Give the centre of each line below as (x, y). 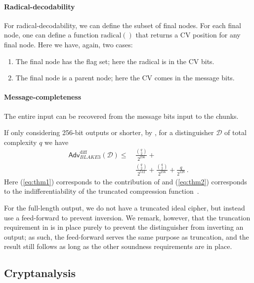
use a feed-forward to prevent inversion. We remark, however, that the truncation (127, 217)
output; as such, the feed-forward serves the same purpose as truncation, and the (127, 236)
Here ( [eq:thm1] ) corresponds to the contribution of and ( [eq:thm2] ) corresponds (126, 181)
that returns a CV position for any (188, 35)
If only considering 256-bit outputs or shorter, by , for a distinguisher (109, 132)
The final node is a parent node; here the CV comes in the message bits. (125, 78)
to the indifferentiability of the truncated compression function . (102, 191)
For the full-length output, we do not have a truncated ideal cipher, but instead (125, 207)
